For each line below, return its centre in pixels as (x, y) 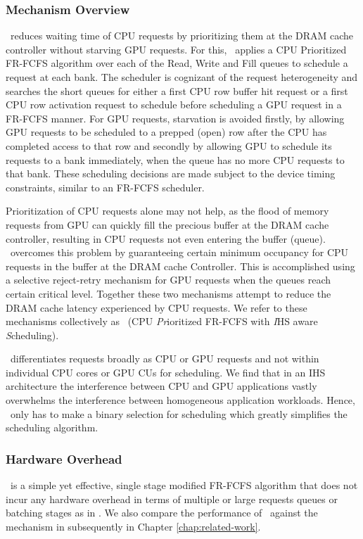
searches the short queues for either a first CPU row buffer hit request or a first (177, 90)
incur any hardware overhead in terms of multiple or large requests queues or (172, 499)
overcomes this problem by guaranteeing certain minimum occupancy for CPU (179, 252)
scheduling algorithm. (52, 427)
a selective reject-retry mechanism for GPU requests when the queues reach (168, 280)
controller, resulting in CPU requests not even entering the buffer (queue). (166, 238)
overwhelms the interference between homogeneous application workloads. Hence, (180, 400)
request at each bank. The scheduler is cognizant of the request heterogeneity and (182, 77)
